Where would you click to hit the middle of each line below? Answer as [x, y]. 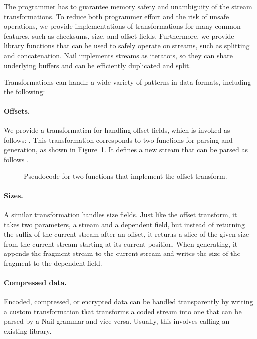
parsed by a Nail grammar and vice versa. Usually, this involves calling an [117, 321]
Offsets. [17, 111]
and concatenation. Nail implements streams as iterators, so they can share [118, 55]
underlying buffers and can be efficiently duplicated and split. [98, 65]
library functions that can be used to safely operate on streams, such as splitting [127, 45]
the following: [25, 91]
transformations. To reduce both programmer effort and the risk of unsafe [117, 16]
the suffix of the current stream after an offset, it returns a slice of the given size [127, 234]
